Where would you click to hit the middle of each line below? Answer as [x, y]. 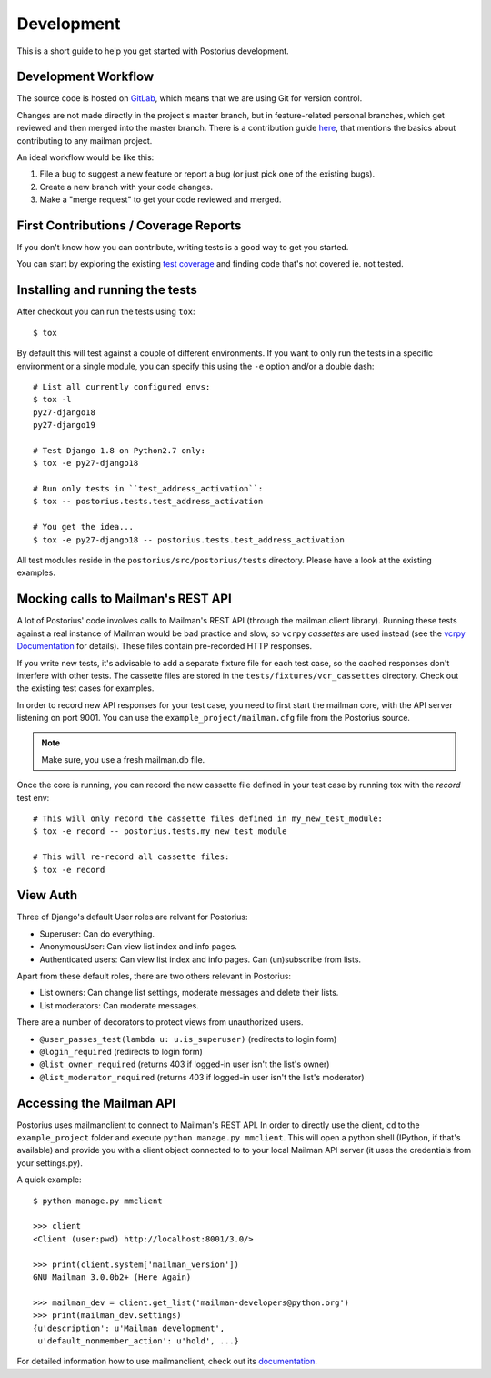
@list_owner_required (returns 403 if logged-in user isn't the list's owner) [185, 1064]
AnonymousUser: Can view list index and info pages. [139, 947]
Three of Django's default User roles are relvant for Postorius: [132, 917]
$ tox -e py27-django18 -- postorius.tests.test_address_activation [189, 540]
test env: [33, 797]
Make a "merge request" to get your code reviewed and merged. [160, 199]
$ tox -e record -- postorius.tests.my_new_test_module [160, 831]
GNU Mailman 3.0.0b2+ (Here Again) [112, 1277]
